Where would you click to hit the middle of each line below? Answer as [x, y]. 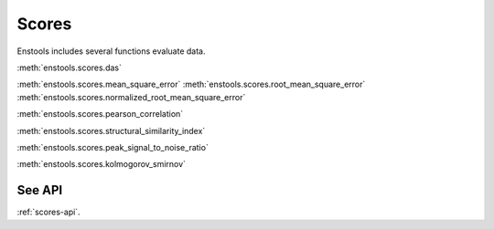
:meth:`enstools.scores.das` [70, 68]
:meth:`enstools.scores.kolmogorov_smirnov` [102, 164]
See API [40, 190]
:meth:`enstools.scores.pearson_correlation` [100, 114]
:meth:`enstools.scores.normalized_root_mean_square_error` [131, 97]
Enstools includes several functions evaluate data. [111, 51]
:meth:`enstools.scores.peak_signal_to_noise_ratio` [113, 147]
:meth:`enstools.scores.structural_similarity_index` [111, 130]
